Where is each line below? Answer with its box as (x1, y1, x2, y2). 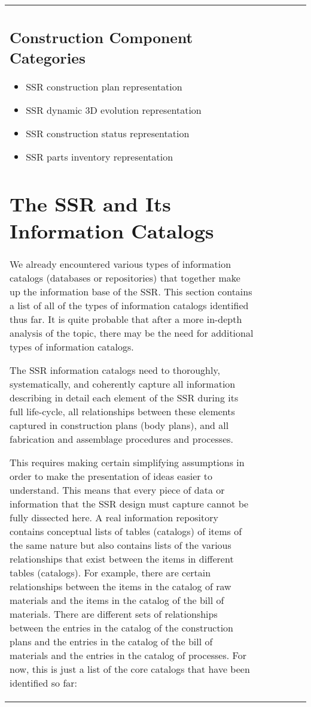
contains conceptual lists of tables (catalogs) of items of (10, 524, 242, 538)
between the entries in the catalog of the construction (10, 620, 234, 635)
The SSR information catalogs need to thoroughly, (10, 362, 221, 377)
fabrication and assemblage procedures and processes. (10, 431, 234, 446)
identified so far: (10, 675, 78, 690)
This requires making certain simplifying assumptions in (10, 455, 245, 469)
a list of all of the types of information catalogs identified (10, 298, 249, 312)
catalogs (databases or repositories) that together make (10, 270, 240, 285)
